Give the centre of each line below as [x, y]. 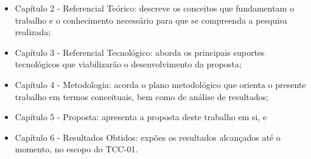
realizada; [33, 32]
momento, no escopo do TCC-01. [76, 149]
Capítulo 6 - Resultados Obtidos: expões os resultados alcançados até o [148, 137]
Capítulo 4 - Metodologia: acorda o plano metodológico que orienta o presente [160, 84]
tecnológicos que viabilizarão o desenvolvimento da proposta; [128, 64]
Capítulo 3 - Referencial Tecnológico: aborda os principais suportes [140, 52]
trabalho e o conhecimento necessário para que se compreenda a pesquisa [151, 20]
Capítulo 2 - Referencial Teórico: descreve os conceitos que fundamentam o [155, 8]
